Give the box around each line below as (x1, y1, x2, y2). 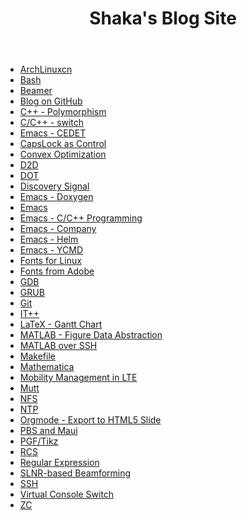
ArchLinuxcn (19, 63, 73, 76)
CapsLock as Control (19, 138, 107, 150)
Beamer (19, 85, 53, 97)
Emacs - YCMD (19, 244, 84, 256)
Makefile (19, 350, 56, 362)
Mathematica (19, 361, 75, 373)
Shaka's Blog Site (89, 7, 237, 30)
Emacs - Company (19, 223, 97, 235)
